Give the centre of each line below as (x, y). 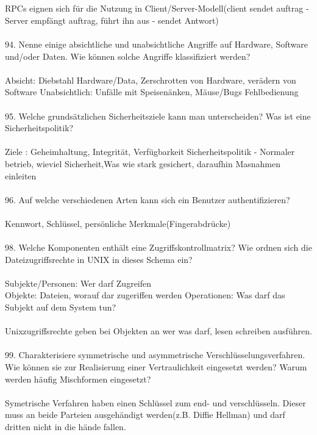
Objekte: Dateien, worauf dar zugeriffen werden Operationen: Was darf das (145, 295)
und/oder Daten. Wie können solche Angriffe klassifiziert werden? (128, 56)
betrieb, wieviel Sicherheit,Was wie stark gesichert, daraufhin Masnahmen (143, 163)
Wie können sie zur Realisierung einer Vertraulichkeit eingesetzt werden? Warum (156, 367)
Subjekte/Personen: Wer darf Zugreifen (78, 283)
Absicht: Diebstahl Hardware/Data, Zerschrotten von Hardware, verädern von (151, 80)
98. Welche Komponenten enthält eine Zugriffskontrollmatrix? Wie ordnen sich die (158, 247)
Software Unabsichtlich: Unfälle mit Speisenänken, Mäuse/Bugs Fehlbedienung (152, 92)
